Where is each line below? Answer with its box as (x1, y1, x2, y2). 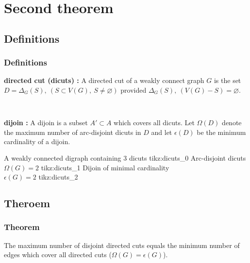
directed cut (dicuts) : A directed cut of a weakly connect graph (4, 75, 204, 85)
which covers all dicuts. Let (114, 117, 195, 128)
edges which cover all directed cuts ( (4, 249, 112, 260)
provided (120, 84, 147, 95)
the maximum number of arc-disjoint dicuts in (4, 127, 141, 137)
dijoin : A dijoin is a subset (4, 117, 88, 128)
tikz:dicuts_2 (38, 172, 78, 182)
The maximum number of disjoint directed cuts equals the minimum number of (4, 240, 240, 250)
